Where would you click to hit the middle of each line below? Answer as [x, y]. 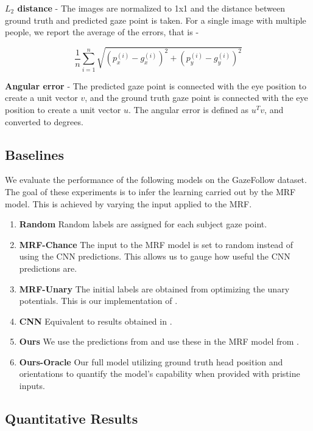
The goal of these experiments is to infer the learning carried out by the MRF [150, 191]
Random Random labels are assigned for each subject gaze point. [143, 224]
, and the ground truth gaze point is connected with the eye [196, 98]
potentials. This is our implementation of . [98, 301]
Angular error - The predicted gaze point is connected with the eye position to [156, 85]
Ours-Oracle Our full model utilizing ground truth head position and [151, 361]
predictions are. [48, 268]
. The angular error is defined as [189, 109]
